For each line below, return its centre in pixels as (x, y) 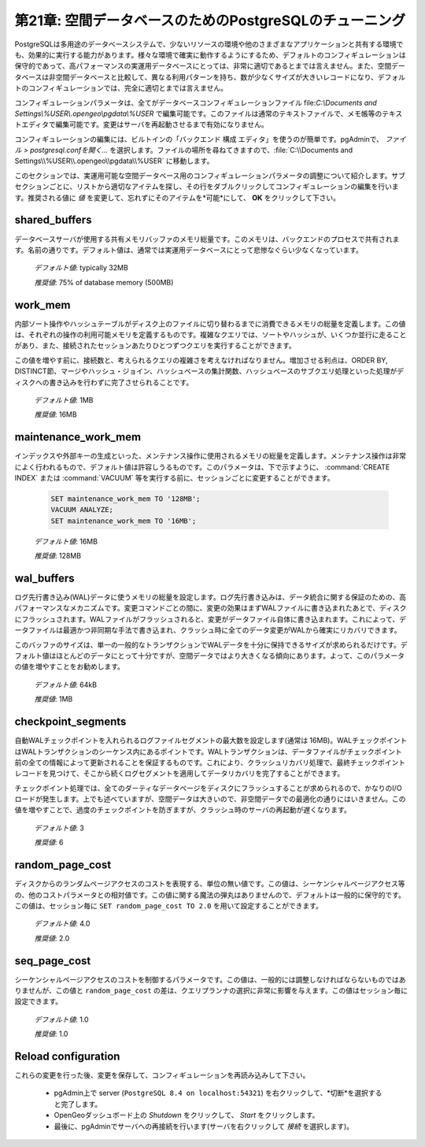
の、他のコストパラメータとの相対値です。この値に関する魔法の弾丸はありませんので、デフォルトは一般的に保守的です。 (210, 895)
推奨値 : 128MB (58, 556)
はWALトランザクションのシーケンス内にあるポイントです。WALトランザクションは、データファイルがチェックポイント (209, 752)
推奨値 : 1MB (54, 699)
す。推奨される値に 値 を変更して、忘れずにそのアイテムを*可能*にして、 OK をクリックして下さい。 (177, 198)
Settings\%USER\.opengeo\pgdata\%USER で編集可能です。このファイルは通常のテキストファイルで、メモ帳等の (198, 113)
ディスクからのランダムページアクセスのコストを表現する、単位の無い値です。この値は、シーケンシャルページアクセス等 (210, 884)
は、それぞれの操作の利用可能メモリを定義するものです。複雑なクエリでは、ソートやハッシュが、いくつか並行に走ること (211, 334)
